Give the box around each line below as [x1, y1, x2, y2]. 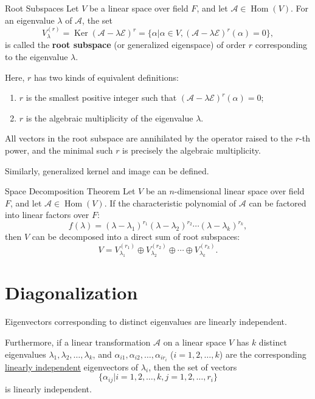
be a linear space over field [89, 2, 189, 14]
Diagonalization [5, 280, 138, 305]
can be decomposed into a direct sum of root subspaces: [32, 230, 240, 243]
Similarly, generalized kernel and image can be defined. [5, 164, 209, 177]
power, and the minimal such [5, 143, 113, 156]
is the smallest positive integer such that [26, 91, 177, 104]
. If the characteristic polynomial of [104, 196, 237, 209]
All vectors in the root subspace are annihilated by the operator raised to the [5, 132, 293, 145]
